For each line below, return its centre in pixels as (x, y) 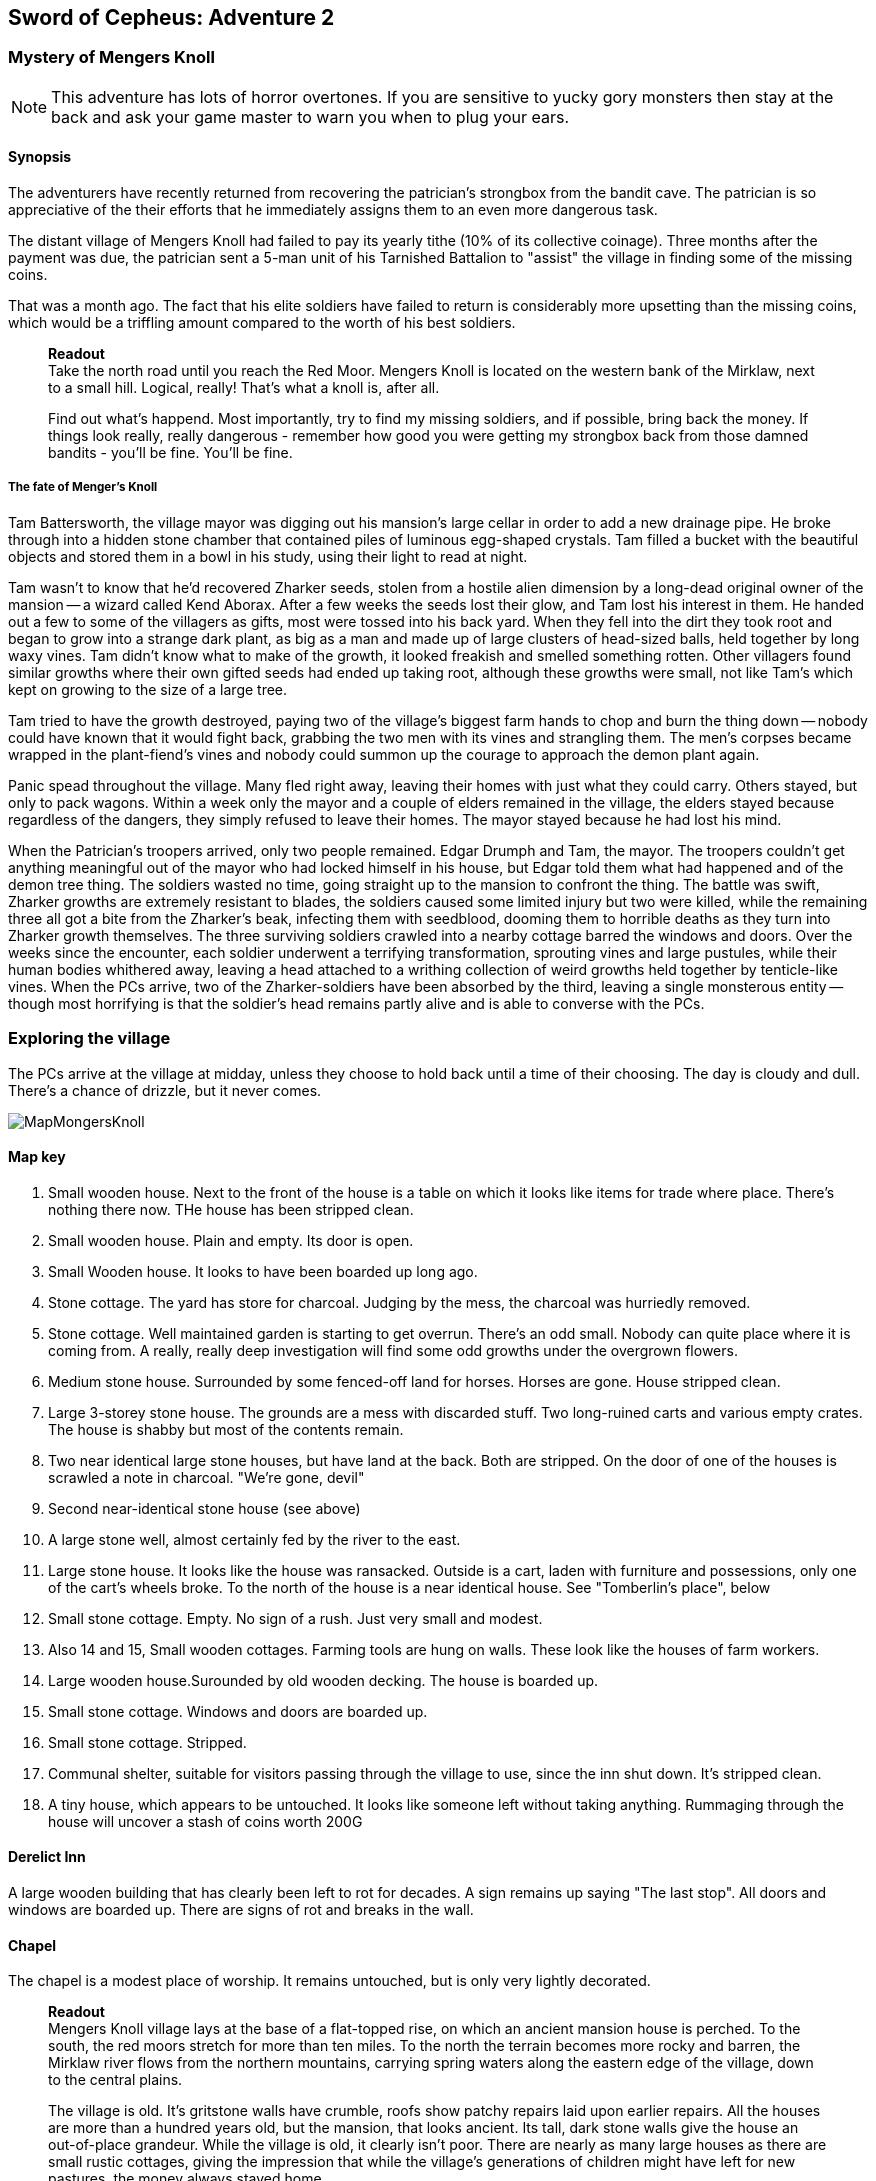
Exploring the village (89, 1038)
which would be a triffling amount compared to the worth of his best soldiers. (262, 323)
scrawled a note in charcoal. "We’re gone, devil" (206, 1477)
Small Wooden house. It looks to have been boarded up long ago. (263, 1271)
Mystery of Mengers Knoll (111, 57)
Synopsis (40, 157)
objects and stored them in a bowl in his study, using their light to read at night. (268, 556)
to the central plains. (115, 2080)
